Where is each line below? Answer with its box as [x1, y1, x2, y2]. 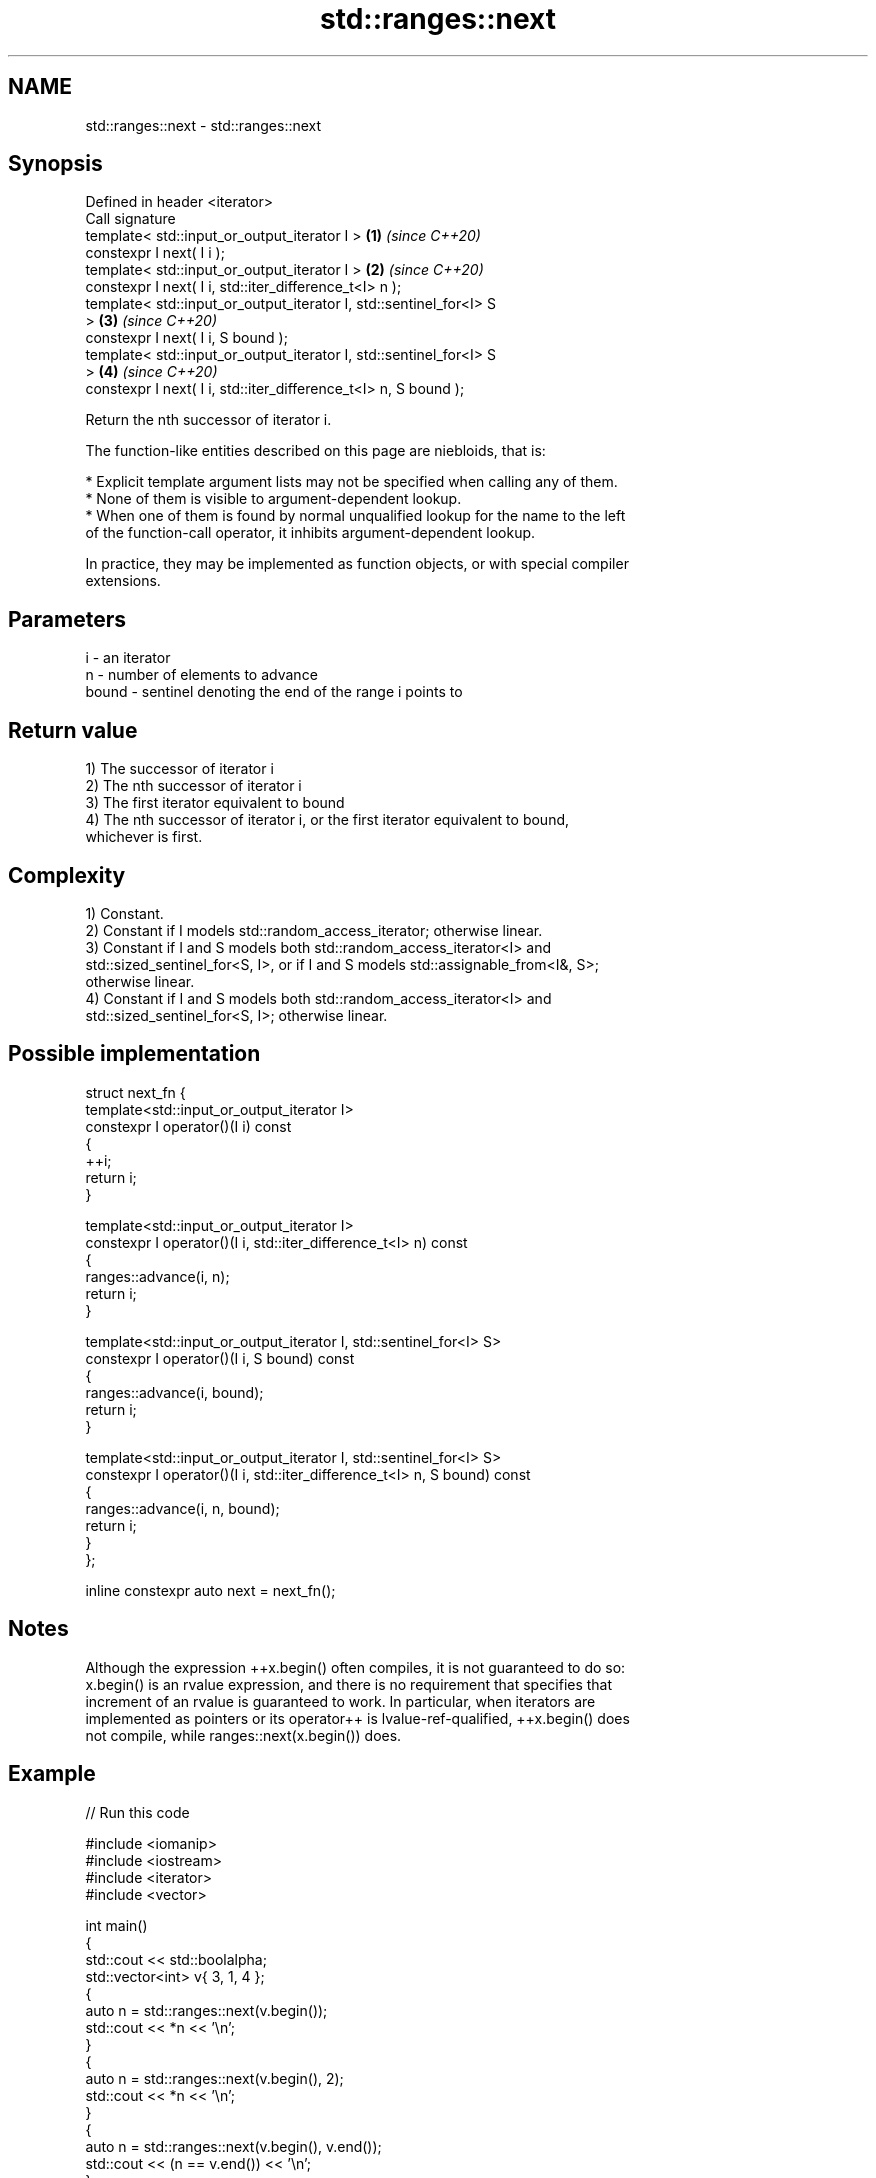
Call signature [85, 210, 176, 228]
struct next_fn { [85, 1083, 186, 1101]
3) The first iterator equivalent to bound [85, 794, 345, 812]
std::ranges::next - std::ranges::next [85, 116, 322, 134]
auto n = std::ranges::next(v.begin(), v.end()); [85, 2137, 382, 2155]
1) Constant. [85, 904, 164, 922]
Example [8, 1761, 96, 1787]
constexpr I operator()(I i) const [85, 1117, 292, 1135]
